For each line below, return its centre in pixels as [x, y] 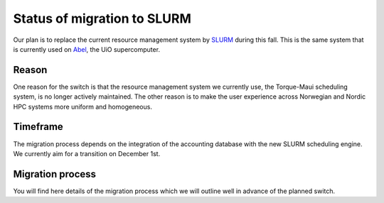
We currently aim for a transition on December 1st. [87, 153]
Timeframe [38, 127]
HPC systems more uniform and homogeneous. [83, 106]
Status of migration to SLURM [102, 18]
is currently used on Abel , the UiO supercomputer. [86, 49]
